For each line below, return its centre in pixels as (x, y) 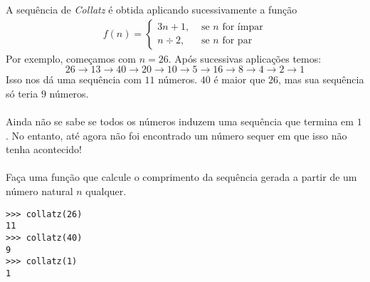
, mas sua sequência (321, 79)
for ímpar (243, 27)
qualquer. (106, 190)
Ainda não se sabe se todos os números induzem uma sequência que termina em (180, 121)
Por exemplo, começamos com (71, 58)
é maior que (239, 79)
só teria (22, 93)
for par (237, 41)
